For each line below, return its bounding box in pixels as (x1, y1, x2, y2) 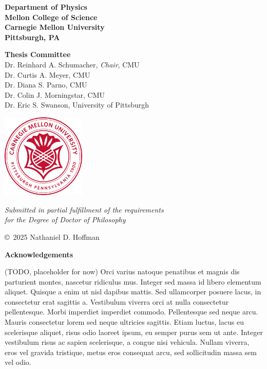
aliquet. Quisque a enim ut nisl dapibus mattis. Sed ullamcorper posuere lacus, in (5, 286, 261, 297)
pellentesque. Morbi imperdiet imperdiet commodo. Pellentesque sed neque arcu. (5, 306, 258, 317)
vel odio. (5, 357, 31, 367)
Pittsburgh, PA (5, 31, 60, 42)
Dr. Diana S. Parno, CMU (5, 79, 87, 90)
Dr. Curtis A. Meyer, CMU (5, 69, 90, 80)
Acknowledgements (5, 249, 73, 259)
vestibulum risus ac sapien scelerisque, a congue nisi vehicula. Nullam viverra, (5, 337, 250, 347)
